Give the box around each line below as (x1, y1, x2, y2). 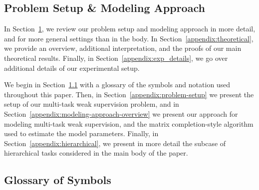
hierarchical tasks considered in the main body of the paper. (4, 148, 188, 158)
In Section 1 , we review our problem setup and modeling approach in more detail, (4, 23, 256, 34)
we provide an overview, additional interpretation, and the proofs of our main (4, 43, 242, 53)
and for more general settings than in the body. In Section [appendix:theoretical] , (4, 33, 254, 43)
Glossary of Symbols (4, 172, 111, 188)
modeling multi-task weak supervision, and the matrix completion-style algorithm (4, 118, 254, 129)
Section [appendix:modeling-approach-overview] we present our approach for (4, 108, 238, 119)
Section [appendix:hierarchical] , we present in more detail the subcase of (4, 138, 226, 148)
